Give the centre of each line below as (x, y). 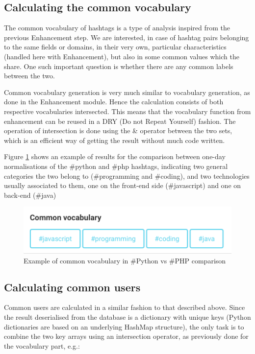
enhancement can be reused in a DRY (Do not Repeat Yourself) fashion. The (120, 121)
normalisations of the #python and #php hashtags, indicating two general (116, 166)
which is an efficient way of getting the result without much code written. (115, 140)
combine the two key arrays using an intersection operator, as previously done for (126, 336)
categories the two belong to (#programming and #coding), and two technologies (127, 176)
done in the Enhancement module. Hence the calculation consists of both (114, 102)
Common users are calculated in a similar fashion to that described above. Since (125, 307)
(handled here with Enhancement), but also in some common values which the (122, 56)
